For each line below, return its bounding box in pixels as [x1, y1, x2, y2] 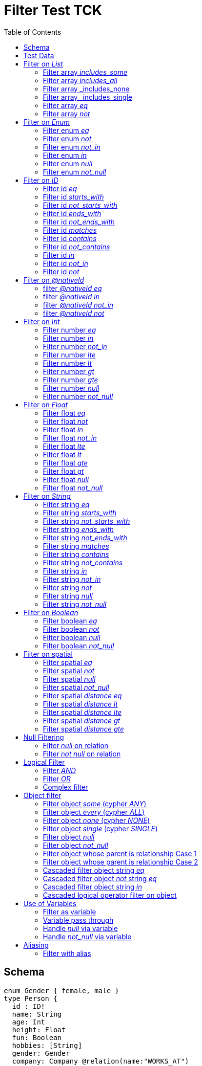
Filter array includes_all [43, 76, 118, 85]
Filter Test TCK [4, 2, 102, 19]
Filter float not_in [43, 433, 97, 442]
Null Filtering [23, 733, 64, 741]
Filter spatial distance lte [43, 708, 121, 716]
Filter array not [43, 109, 90, 118]
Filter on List [23, 59, 63, 68]
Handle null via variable [43, 924, 118, 933]
